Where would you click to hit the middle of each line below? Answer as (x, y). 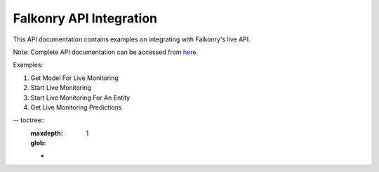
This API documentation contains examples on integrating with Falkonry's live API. (132, 39)
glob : (38, 143)
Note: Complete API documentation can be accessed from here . (106, 52)
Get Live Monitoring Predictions (76, 107)
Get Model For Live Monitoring (74, 78)
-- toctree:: (29, 120)
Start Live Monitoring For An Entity (80, 98)
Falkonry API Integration (85, 18)
